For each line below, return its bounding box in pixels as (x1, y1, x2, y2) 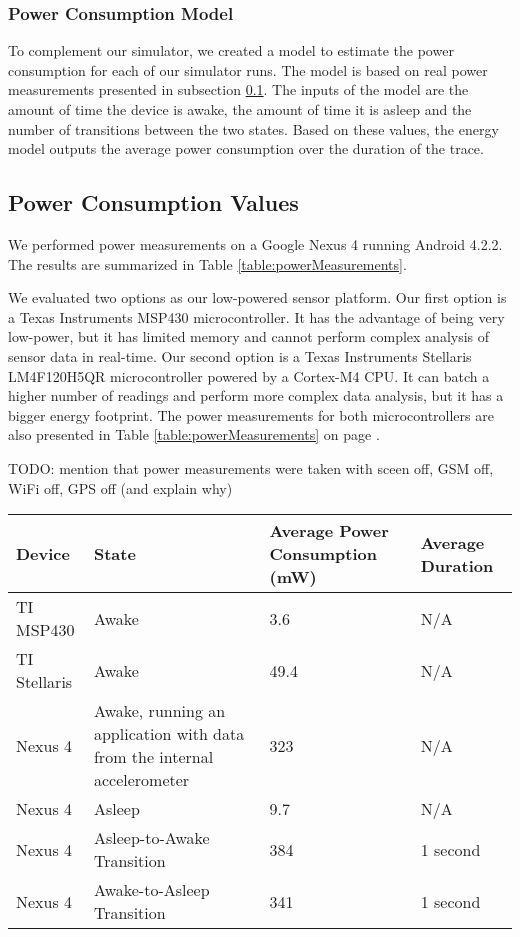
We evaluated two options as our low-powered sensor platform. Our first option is (8, 287, 507, 308)
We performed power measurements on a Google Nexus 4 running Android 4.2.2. (8, 233, 503, 254)
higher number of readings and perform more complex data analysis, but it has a (8, 385, 504, 406)
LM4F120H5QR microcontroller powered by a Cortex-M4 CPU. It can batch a (8, 365, 490, 386)
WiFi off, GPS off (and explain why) (8, 477, 233, 498)
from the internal (93, 745, 214, 769)
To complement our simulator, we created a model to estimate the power (8, 40, 454, 61)
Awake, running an (93, 699, 226, 723)
